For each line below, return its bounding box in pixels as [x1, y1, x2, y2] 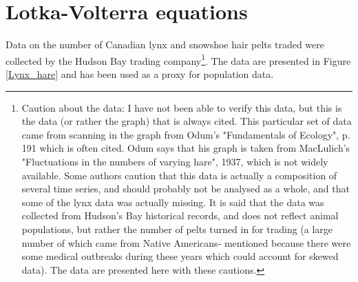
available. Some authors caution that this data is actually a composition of [21, 168, 337, 182]
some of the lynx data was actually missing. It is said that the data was [21, 194, 324, 209]
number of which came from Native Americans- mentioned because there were [21, 235, 351, 250]
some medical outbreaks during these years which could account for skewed [21, 249, 339, 263]
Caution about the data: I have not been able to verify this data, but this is [21, 100, 342, 114]
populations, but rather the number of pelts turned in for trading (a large [21, 221, 333, 236]
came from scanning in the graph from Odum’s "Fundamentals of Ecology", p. [21, 127, 350, 141]
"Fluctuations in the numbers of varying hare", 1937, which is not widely [21, 154, 328, 168]
